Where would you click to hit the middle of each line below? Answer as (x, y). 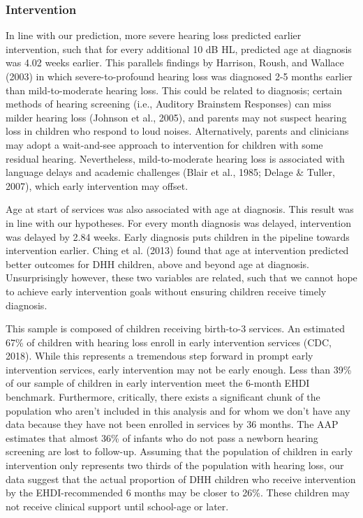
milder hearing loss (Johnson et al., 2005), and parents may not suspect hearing (176, 117)
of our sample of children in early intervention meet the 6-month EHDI (158, 383)
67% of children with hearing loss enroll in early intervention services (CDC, (169, 342)
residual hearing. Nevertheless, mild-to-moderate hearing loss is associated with (175, 158)
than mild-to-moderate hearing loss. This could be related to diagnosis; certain (174, 90)
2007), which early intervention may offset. (97, 185)
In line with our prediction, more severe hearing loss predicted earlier (154, 35)
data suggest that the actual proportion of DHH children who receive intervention (181, 479)
